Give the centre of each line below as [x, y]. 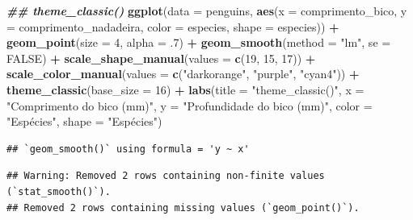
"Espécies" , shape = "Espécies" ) [84, 121]
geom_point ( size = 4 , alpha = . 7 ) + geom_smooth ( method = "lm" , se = [199, 42]
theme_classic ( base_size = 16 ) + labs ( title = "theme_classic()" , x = [185, 89]
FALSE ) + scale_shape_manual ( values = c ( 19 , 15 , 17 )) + [161, 58]
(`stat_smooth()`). [59, 191]
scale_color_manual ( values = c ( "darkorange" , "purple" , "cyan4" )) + [183, 74]
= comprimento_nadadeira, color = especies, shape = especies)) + [173, 26]
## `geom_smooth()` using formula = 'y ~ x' [128, 149]
